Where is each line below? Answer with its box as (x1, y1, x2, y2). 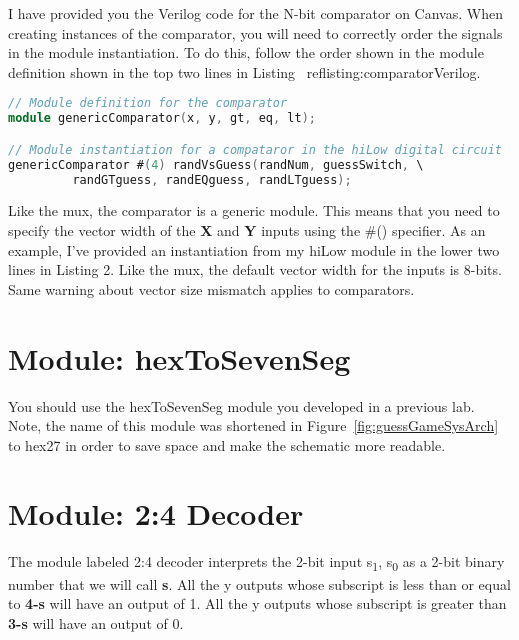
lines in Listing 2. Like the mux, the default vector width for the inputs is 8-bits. (8, 259, 502, 280)
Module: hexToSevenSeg (8, 337, 351, 378)
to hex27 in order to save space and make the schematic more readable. (8, 434, 446, 455)
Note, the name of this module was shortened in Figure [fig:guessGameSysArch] (8, 415, 499, 436)
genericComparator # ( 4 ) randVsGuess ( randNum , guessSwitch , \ (8, 157, 424, 172)
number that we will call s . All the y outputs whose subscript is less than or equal (8, 573, 511, 594)
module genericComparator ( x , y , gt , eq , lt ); (8, 111, 316, 126)
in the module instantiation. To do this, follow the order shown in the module (8, 42, 484, 63)
